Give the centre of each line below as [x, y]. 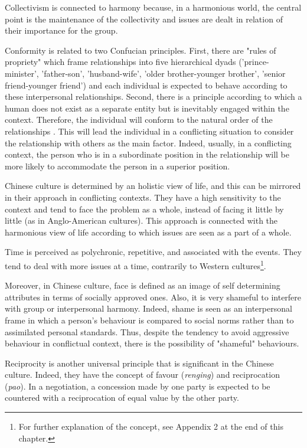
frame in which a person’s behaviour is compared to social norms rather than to [149, 320]
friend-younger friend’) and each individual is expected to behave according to [146, 85]
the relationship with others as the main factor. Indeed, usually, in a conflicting [148, 143]
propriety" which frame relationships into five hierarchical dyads [120, 62]
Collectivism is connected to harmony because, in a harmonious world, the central [153, 7]
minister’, [22, 73]
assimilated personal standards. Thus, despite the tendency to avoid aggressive [147, 331]
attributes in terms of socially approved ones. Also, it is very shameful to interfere [153, 297]
